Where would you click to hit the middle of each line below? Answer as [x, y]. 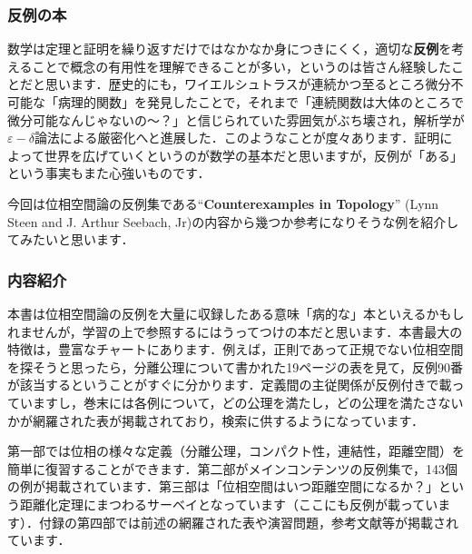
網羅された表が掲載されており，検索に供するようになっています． [228, 420]
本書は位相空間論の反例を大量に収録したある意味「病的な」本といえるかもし [236, 313]
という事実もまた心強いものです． [109, 173]
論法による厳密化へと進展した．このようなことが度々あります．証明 [237, 138]
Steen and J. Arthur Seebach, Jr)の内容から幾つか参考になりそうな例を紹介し [233, 221]
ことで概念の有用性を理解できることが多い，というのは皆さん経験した [241, 66]
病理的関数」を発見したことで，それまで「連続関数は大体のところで [261, 102]
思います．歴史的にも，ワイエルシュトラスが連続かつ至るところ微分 [248, 84]
